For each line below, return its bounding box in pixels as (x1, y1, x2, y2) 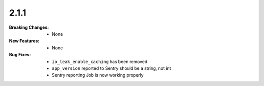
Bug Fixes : (9, 52, 31, 58)
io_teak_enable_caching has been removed (52, 59, 148, 64)
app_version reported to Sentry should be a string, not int (52, 65, 171, 71)
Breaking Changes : (9, 24, 49, 30)
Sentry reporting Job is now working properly (52, 72, 144, 78)
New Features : (9, 38, 40, 44)
